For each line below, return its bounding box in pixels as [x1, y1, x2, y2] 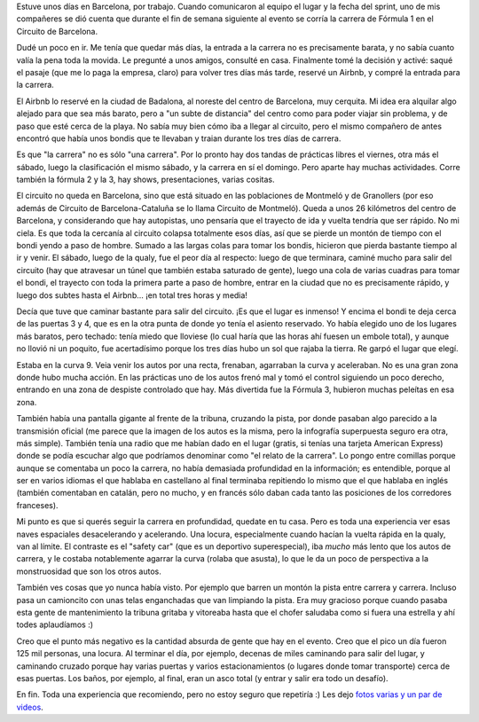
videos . [16, 702, 43, 712]
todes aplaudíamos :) [16, 619, 93, 630]
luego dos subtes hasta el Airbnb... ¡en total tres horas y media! [16, 289, 248, 301]
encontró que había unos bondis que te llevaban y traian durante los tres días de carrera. [16, 133, 342, 144]
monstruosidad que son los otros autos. [16, 566, 161, 577]
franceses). [16, 499, 59, 510]
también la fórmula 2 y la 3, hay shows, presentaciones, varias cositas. [16, 174, 275, 185]
